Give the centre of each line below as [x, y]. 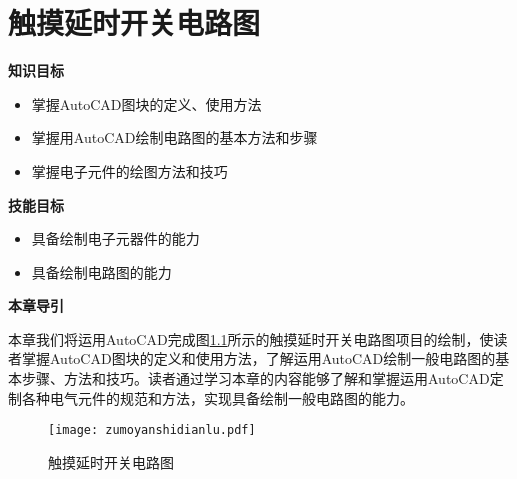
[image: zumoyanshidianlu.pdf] [152, 430]
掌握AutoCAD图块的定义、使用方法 [146, 103]
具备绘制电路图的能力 [101, 271]
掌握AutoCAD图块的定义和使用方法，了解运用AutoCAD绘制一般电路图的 [258, 358]
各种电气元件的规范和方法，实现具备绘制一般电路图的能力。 [217, 397]
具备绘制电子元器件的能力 [115, 238]
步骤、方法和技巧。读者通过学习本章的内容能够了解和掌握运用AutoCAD [255, 378]
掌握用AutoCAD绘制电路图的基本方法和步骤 [174, 137]
